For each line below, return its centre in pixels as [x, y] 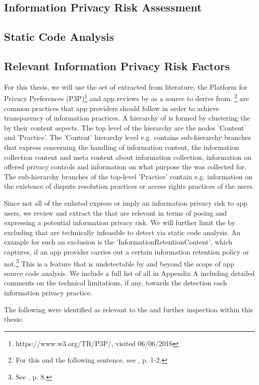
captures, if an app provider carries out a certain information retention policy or [127, 251]
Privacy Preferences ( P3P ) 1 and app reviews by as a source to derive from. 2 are [127, 98]
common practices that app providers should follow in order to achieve [112, 108]
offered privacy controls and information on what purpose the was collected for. [125, 167]
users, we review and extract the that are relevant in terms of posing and [116, 212]
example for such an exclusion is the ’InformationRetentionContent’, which [118, 242]
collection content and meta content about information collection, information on [128, 157]
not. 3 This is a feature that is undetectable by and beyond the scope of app [119, 262]
